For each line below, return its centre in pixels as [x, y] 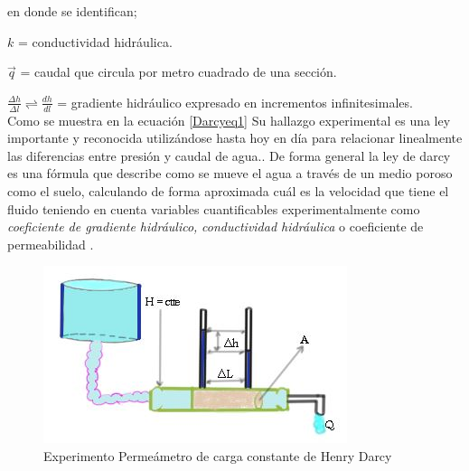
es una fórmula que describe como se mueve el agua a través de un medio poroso [230, 173]
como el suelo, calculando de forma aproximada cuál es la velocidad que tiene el [228, 190]
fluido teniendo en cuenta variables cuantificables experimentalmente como [214, 208]
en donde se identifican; [72, 11]
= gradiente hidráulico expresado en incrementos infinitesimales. [235, 102]
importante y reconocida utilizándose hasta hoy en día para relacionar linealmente [235, 138]
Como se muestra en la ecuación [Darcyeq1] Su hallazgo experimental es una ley [229, 120]
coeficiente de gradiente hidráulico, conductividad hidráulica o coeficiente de [216, 226]
